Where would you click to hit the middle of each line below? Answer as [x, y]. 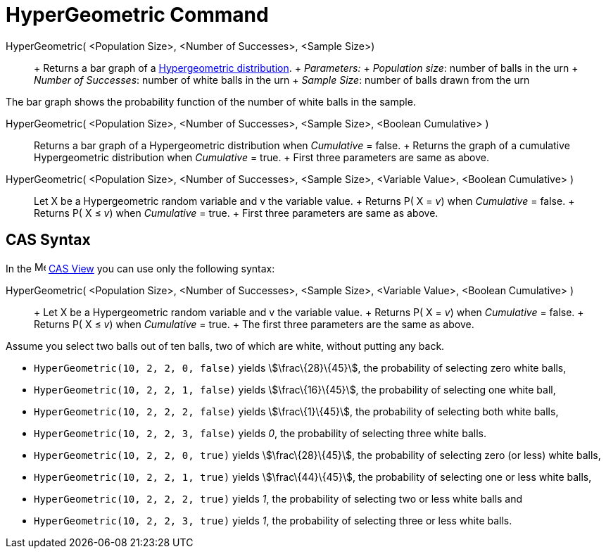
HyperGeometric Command [137, 15]
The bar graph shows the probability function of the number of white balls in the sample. [211, 101]
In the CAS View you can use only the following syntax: [140, 268]
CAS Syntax [48, 240]
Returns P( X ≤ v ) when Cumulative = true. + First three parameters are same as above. [236, 213]
